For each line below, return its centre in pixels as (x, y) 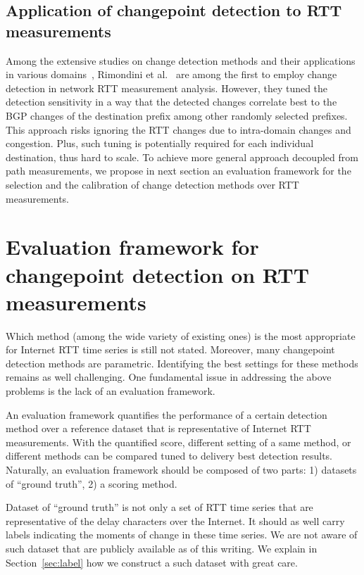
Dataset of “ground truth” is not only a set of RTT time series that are (159, 507)
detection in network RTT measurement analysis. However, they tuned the (167, 88)
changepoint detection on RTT (158, 274)
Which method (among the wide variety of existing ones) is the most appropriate (181, 335)
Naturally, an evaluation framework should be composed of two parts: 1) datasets (181, 469)
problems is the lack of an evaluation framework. (111, 391)
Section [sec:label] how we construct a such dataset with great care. (152, 562)
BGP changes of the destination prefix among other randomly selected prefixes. (177, 115)
